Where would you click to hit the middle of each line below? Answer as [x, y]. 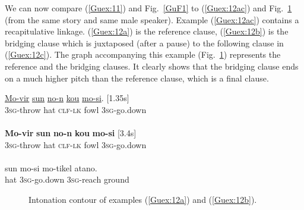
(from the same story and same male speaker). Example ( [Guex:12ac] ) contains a [152, 19]
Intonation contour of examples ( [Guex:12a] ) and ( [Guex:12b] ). [143, 199]
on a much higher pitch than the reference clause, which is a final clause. [137, 78]
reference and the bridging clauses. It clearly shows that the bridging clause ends [152, 66]
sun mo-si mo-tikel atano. [51, 167]
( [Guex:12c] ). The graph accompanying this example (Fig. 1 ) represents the [143, 54]
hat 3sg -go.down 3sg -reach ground [67, 179]
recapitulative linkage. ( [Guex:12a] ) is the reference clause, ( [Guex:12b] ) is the [147, 31]
